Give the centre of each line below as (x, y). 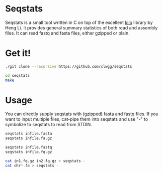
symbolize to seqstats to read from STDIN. (49, 125)
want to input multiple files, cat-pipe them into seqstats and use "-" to (77, 119)
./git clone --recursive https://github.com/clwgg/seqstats (69, 66)
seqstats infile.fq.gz (29, 152)
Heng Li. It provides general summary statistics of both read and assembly (81, 27)
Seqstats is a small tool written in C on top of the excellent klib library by (79, 22)
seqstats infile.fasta (29, 134)
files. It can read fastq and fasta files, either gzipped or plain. (68, 33)
